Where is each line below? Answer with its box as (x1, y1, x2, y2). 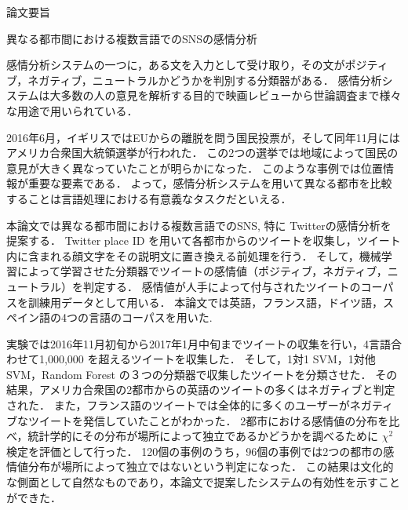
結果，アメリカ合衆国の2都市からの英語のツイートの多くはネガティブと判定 (6, 381, 395, 398)
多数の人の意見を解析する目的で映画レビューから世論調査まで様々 (60, 87, 402, 104)
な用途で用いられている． (6, 102, 138, 118)
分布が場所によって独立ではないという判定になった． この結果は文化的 (27, 458, 394, 475)
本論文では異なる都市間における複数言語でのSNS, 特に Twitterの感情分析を (6, 217, 392, 233)
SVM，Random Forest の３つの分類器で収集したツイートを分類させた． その (6, 366, 398, 382)
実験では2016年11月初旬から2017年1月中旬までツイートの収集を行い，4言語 (6, 335, 391, 352)
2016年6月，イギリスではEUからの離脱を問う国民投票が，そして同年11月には (6, 129, 400, 145)
